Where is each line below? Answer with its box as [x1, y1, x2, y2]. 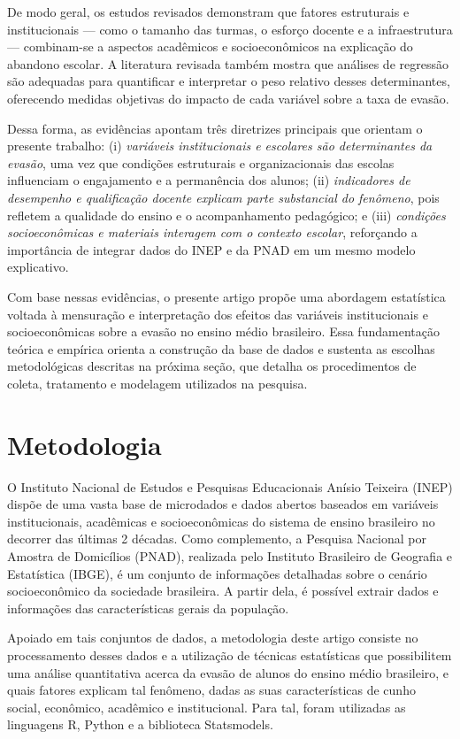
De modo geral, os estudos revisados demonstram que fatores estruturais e [7, 3, 410, 20]
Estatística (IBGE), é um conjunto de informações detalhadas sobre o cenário [7, 564, 427, 582]
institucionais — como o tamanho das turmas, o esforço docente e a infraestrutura [7, 19, 453, 38]
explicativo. [7, 258, 69, 276]
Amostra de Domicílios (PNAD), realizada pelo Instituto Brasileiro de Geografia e [7, 546, 453, 565]
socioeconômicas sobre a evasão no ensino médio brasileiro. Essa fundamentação [7, 322, 440, 341]
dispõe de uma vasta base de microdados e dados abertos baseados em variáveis [7, 495, 439, 513]
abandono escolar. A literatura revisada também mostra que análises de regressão [7, 54, 448, 73]
